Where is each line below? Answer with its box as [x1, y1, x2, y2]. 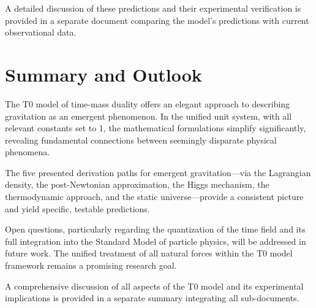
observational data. [5, 26, 77, 39]
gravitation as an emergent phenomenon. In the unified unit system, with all [5, 109, 292, 122]
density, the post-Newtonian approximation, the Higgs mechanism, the [5, 178, 269, 191]
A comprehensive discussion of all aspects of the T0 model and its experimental [5, 279, 304, 292]
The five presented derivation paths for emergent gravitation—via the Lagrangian [5, 166, 311, 179]
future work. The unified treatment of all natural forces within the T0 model [5, 247, 293, 260]
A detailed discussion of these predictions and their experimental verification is [5, 2, 301, 14]
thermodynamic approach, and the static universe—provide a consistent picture [5, 190, 304, 203]
